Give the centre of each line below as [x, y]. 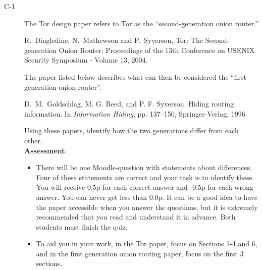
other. [33, 140]
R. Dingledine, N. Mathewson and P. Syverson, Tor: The [114, 40]
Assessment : [46, 150]
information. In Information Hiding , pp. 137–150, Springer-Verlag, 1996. [136, 113]
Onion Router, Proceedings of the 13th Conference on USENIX [157, 50]
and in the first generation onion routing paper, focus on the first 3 [140, 253]
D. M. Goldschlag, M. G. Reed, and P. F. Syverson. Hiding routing [129, 104]
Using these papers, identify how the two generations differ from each [132, 130]
